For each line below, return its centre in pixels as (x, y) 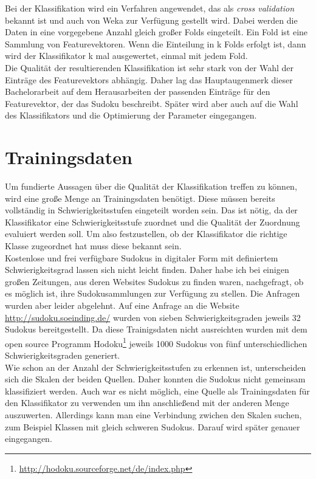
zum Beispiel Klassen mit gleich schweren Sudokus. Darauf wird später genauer (153, 426)
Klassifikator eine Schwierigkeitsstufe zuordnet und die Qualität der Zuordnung (153, 222)
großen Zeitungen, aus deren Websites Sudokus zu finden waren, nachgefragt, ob (154, 281)
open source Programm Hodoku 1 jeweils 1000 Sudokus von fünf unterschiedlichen (156, 342)
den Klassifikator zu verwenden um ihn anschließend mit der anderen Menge (147, 403)
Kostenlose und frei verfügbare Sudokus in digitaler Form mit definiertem (142, 257)
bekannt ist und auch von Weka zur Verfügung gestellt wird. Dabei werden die (151, 20)
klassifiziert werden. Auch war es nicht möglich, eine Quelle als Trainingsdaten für (157, 391)
